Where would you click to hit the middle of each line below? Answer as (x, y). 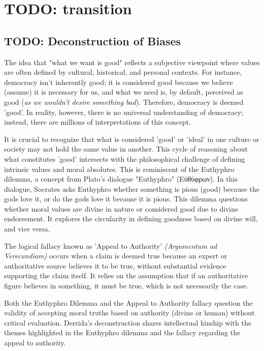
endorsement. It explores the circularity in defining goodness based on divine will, (131, 218)
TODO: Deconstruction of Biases (93, 40)
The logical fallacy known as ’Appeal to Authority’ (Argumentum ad (111, 245)
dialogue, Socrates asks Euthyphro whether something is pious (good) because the (132, 188)
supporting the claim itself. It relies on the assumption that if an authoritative (126, 275)
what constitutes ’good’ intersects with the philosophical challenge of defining (125, 158)
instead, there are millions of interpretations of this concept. (97, 122)
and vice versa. (27, 229)
